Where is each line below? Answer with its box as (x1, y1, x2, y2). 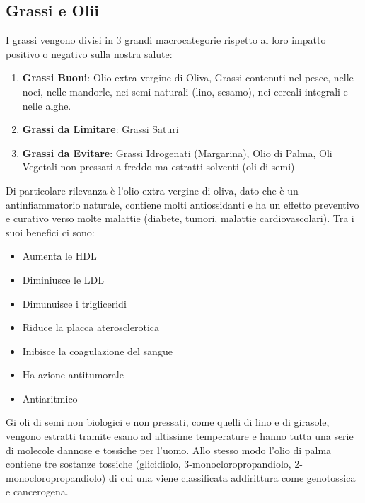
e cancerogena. (6, 484, 69, 499)
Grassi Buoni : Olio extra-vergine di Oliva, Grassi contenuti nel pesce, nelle (22, 70, 354, 85)
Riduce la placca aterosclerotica (22, 320, 160, 335)
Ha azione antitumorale (22, 367, 124, 382)
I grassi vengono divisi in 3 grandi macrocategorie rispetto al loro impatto (6, 33, 326, 47)
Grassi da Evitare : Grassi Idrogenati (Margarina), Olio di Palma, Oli (22, 145, 332, 160)
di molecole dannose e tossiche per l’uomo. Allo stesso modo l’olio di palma (6, 442, 332, 457)
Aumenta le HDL (22, 248, 97, 263)
